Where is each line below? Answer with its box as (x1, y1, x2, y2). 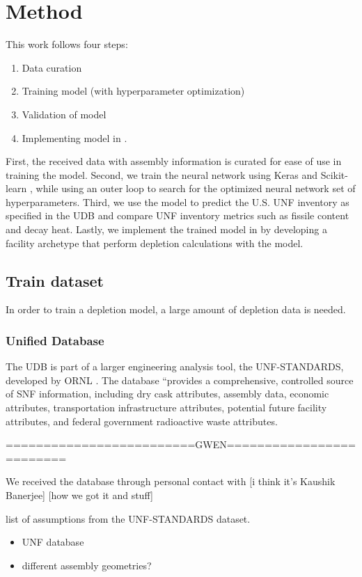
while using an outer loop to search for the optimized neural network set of (36, 181, 356, 196)
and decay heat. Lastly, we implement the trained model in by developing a (6, 222, 327, 237)
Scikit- (320, 167, 348, 182)
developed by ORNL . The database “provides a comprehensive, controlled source (6, 372, 354, 387)
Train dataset (6, 269, 104, 291)
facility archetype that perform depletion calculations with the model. (6, 235, 304, 250)
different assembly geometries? (22, 558, 152, 572)
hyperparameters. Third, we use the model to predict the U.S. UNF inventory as (6, 194, 349, 209)
